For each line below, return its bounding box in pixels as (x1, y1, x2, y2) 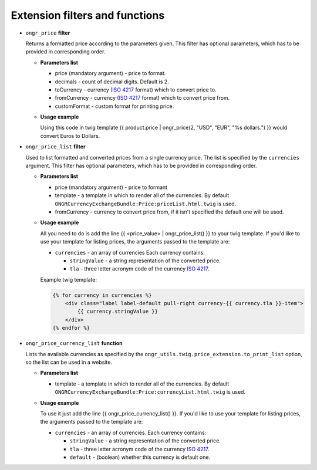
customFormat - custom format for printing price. (55, 103, 174, 110)
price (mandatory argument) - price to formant (55, 184, 167, 191)
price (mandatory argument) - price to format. (55, 70, 166, 77)
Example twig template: (40, 276, 97, 283)
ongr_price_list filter (25, 143, 86, 150)
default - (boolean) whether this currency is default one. (69, 454, 211, 461)
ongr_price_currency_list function (25, 340, 123, 347)
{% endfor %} (52, 324, 90, 332)
